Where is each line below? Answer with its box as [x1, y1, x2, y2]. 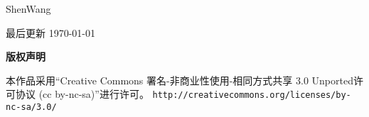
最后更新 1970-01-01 [6, 25, 95, 40]
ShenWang [6, 1, 51, 16]
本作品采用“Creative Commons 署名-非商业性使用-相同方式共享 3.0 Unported [6, 72, 353, 87]
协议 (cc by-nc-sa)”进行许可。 [15, 87, 149, 101]
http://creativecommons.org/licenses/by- [152, 90, 351, 101]
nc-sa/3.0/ [6, 102, 57, 113]
